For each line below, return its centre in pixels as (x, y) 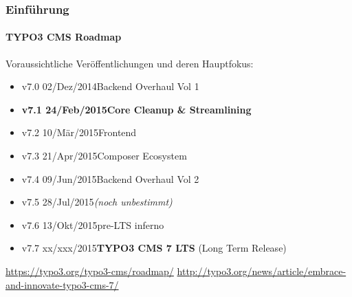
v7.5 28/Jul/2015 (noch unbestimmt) (97, 202)
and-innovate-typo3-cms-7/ (62, 284)
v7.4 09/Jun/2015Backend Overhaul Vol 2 (110, 178)
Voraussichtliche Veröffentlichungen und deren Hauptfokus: (130, 63)
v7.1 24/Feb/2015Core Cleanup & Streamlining (136, 109)
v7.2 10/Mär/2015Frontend (79, 132)
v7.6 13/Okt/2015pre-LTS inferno (93, 224)
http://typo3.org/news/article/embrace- (262, 271)
